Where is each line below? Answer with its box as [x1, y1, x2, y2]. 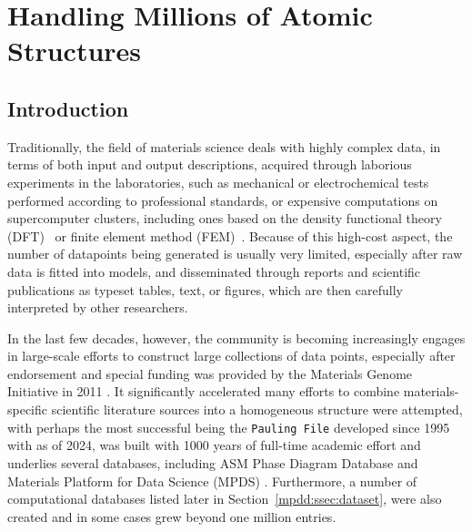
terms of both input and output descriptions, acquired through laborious [7, 155, 412, 174]
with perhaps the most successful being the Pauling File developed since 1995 [7, 417, 450, 436]
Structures [7, 32, 142, 69]
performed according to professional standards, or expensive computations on [7, 190, 438, 210]
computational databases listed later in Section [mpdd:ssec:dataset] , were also [7, 489, 442, 508]
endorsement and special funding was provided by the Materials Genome [7, 363, 413, 383]
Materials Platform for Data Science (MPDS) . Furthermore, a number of [7, 471, 417, 490]
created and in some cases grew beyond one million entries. [7, 506, 336, 526]
